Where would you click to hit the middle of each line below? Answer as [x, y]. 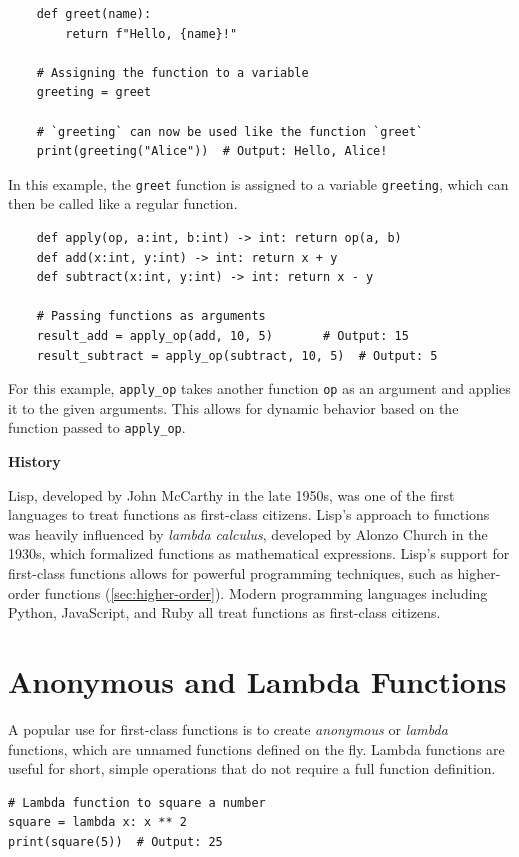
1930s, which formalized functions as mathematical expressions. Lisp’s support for [259, 553]
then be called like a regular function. [123, 203]
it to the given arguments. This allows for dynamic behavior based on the [233, 407]
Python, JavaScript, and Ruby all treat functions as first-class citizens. [224, 612]
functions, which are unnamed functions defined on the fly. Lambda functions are [256, 748]
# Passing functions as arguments [151, 316]
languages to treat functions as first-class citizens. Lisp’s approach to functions [249, 514]
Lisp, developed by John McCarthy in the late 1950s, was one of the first [231, 494]
